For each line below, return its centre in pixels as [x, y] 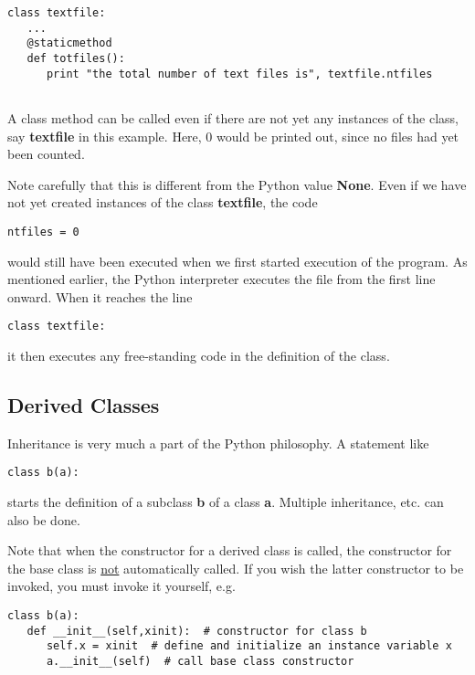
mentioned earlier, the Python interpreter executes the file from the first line [222, 279]
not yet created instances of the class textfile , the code [163, 202]
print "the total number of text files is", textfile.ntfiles [239, 74]
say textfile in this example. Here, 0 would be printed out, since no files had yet [233, 136]
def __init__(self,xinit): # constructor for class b [197, 631]
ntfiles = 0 [43, 232]
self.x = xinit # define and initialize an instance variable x [249, 646]
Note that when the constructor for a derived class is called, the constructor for [230, 550]
